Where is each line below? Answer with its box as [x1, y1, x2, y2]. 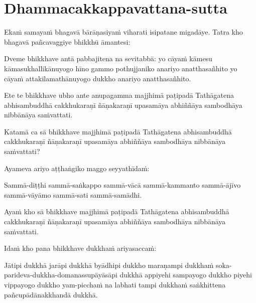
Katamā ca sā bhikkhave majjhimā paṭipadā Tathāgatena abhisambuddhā [4, 126, 232, 136]
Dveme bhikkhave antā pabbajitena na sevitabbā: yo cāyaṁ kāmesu [4, 53, 212, 64]
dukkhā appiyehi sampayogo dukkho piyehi [119, 269, 252, 280]
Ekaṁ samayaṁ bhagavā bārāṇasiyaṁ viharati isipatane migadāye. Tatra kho [4, 27, 243, 37]
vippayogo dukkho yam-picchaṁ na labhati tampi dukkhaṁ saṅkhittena [4, 279, 226, 289]
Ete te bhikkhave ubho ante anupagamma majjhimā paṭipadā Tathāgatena [4, 90, 234, 100]
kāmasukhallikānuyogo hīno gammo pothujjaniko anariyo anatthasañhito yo [4, 63, 237, 73]
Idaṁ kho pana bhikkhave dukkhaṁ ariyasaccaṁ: [4, 243, 157, 253]
